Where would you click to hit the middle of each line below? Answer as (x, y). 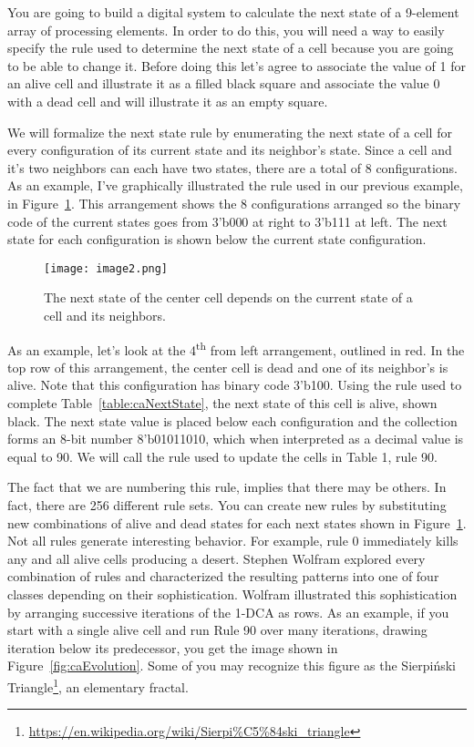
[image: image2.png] (106, 268)
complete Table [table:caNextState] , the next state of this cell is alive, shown (222, 403)
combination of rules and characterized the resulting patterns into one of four (223, 576)
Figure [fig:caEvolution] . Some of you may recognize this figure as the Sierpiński (232, 665)
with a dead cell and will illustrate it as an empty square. (168, 101)
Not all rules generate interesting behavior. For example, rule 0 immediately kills (233, 541)
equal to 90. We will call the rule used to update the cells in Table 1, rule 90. (222, 456)
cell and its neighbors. (105, 315)
